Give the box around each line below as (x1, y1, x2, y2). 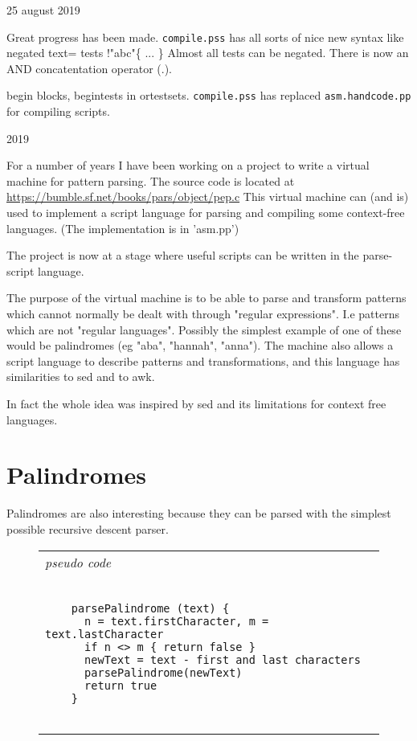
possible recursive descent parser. (6, 520, 169, 537)
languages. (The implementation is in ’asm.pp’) (6, 219, 239, 236)
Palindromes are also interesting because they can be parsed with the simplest (6, 505, 391, 522)
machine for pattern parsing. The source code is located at (6, 172, 295, 189)
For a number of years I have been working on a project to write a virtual (6, 157, 370, 174)
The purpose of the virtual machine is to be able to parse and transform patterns (6, 289, 407, 306)
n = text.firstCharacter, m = (84, 614, 269, 628)
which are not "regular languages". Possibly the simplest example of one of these (6, 321, 402, 338)
